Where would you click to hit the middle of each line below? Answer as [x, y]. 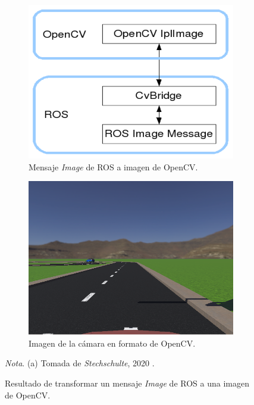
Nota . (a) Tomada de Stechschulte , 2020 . [80, 363]
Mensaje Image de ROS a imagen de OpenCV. [113, 166]
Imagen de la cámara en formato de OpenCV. [112, 343]
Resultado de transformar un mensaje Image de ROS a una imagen [127, 383]
